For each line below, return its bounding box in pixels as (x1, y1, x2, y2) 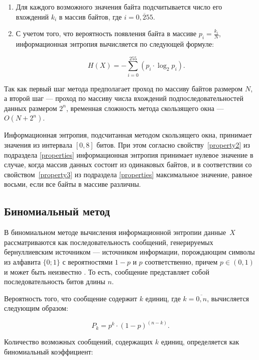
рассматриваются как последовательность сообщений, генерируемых (4, 236, 213, 247)
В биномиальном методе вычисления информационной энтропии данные (4, 227, 226, 237)
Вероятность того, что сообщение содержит (4, 293, 138, 303)
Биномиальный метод (4, 203, 110, 219)
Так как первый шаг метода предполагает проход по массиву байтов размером (4, 83, 243, 93)
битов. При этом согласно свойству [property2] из (96, 140, 250, 150)
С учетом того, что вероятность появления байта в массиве (16, 28, 197, 39)
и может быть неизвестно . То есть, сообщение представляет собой (4, 266, 209, 277)
